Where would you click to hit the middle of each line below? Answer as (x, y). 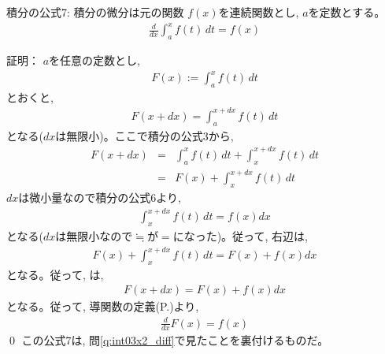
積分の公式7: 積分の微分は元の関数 (95, 12)
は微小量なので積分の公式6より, (100, 197)
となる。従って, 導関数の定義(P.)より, (103, 306)
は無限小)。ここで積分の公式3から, (144, 135)
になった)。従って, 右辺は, (240, 235)
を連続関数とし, (259, 12)
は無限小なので (94, 235)
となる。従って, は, (55, 274)
